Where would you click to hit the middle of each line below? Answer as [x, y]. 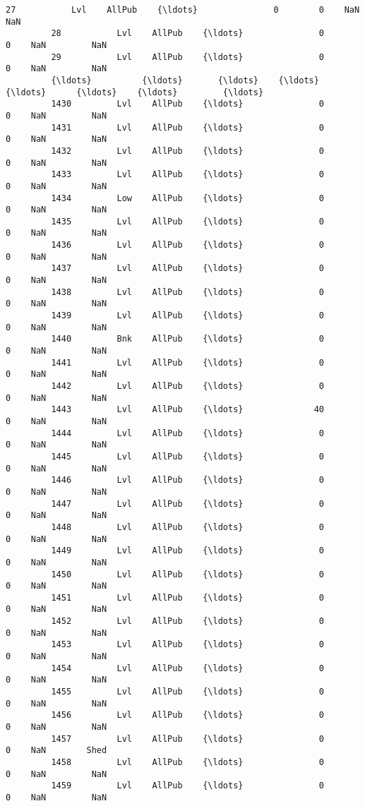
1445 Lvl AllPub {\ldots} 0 [188, 456]
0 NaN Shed [56, 751]
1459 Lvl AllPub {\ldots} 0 [188, 786]
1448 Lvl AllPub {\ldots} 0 [188, 527]
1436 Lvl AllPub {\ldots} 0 [188, 245]
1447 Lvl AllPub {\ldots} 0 [188, 504]
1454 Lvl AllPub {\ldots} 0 [188, 668]
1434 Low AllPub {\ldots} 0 [188, 198]
